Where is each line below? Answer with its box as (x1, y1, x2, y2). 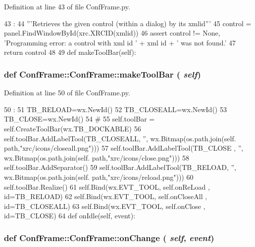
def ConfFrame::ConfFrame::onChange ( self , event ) (4, 231, 214, 244)
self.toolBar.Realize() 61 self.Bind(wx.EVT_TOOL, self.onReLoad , (4, 181, 210, 192)
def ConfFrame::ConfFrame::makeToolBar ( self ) (4, 68, 201, 80)
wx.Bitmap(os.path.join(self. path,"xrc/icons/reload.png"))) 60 (4, 171, 194, 182)
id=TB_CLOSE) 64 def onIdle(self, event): (4, 210, 136, 221)
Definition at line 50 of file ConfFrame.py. (4, 87, 130, 98)
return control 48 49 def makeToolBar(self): (4, 47, 136, 57)
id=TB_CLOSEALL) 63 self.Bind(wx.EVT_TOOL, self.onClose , (4, 201, 205, 211)
